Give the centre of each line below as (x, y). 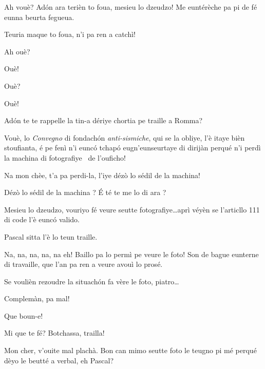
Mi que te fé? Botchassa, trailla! (54, 333)
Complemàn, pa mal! (37, 298)
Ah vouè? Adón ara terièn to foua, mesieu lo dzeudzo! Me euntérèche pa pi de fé (131, 7)
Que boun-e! (24, 315)
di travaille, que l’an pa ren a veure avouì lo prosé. (83, 264)
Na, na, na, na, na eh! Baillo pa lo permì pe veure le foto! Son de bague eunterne (131, 254)
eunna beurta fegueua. (39, 17)
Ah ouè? (17, 51)
